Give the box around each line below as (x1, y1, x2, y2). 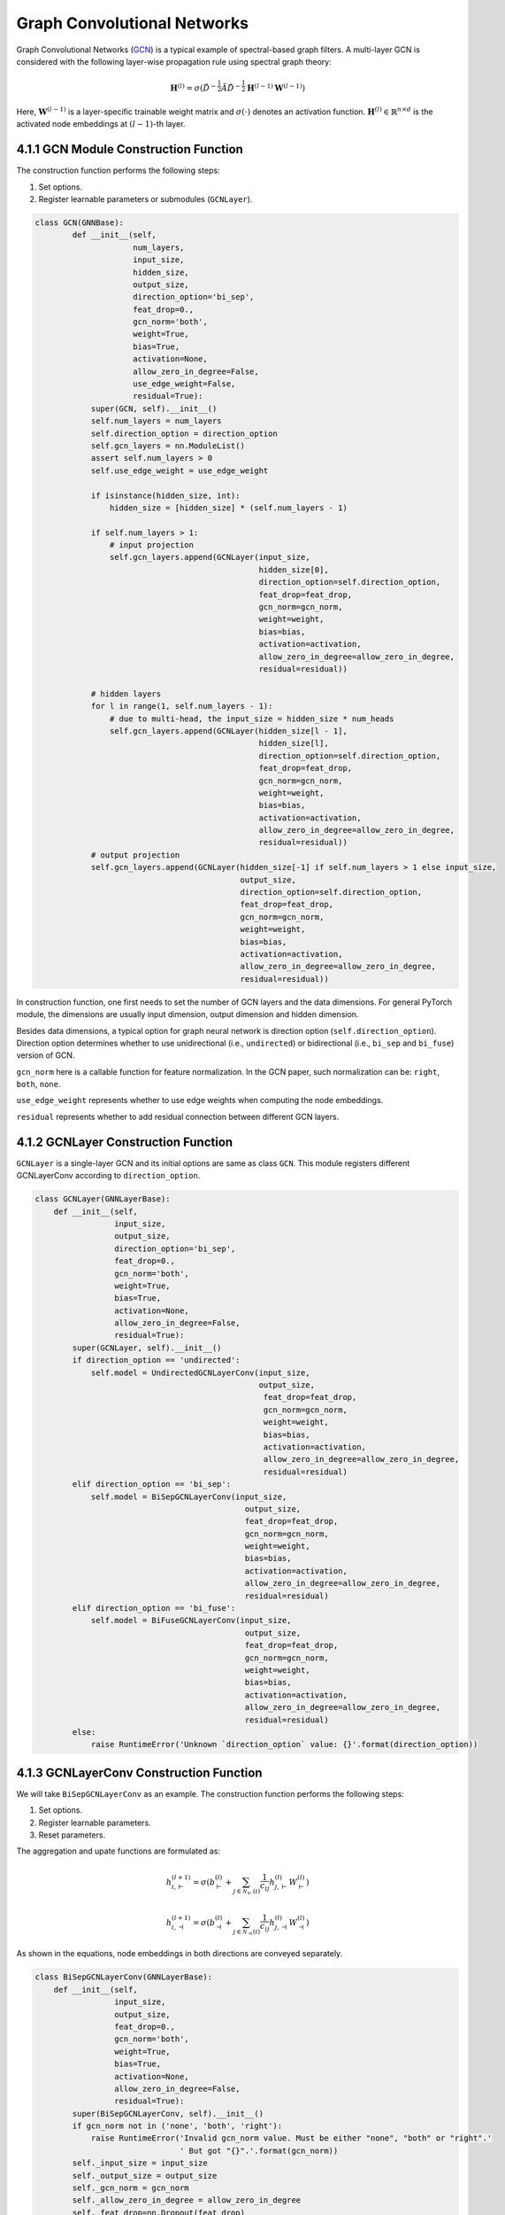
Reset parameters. (38, 1830, 106, 1840)
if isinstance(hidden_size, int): (90, 490, 241, 501)
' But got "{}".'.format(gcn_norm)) (179, 2145, 339, 2156)
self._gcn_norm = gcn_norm (72, 2183, 189, 2193)
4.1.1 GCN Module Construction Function (16, 142, 243, 157)
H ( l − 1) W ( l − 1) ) (247, 82, 306, 93)
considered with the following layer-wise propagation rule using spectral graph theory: (16, 56, 332, 66)
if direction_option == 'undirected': (72, 1356, 241, 1365)
